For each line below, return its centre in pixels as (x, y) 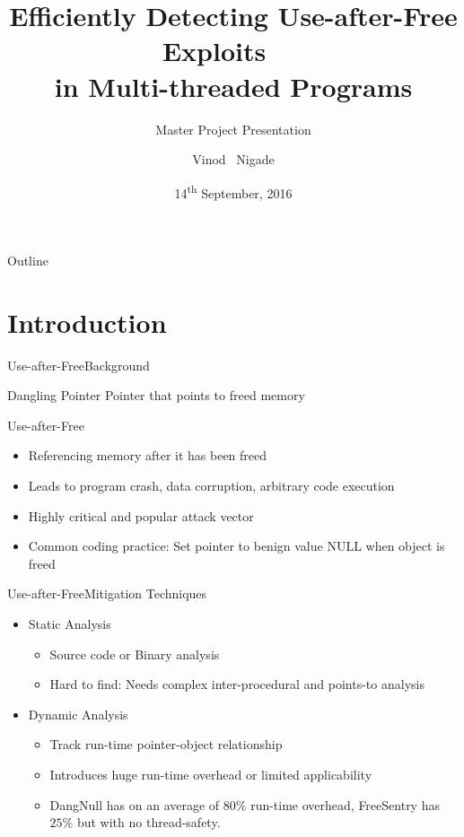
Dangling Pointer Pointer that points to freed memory (156, 395)
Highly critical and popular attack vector (141, 515)
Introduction (87, 322)
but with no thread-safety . (149, 822)
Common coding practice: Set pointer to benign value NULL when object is (236, 546)
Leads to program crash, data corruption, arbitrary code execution (211, 486)
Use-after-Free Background (79, 365)
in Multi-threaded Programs (233, 86)
